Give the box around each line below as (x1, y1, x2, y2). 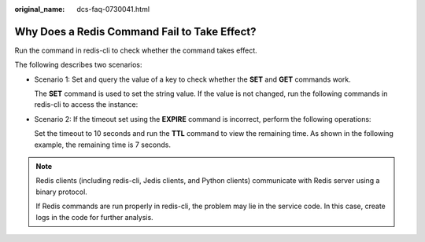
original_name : (14, 5, 65, 13)
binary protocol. (35, 187, 88, 196)
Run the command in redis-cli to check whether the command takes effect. (14, 46, 257, 55)
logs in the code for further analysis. (35, 212, 153, 222)
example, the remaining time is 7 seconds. (34, 140, 171, 149)
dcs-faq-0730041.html (76, 5, 150, 13)
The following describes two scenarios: (14, 60, 142, 70)
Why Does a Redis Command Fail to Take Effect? (14, 24, 257, 38)
